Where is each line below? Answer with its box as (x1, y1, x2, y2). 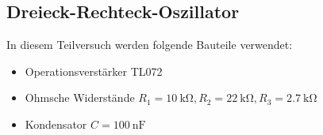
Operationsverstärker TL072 (25, 62, 163, 79)
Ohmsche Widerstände (25, 89, 135, 106)
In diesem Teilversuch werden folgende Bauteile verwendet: (6, 36, 293, 53)
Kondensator (25, 115, 87, 132)
